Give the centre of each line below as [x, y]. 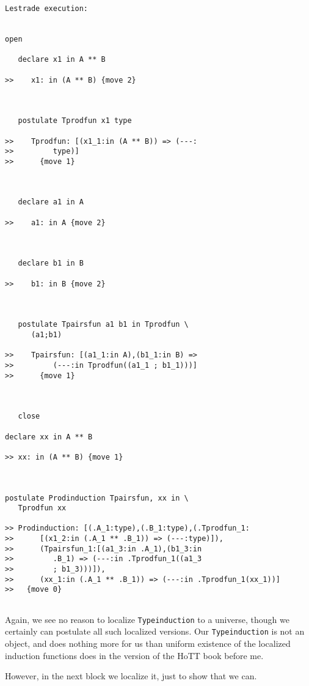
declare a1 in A [51, 202]
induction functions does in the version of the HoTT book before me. [134, 655]
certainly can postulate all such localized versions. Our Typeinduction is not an [155, 631]
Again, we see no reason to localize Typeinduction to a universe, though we [147, 619]
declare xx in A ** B [49, 437]
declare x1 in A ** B [62, 60]
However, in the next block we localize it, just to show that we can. [131, 676]
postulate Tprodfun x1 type [75, 121]
